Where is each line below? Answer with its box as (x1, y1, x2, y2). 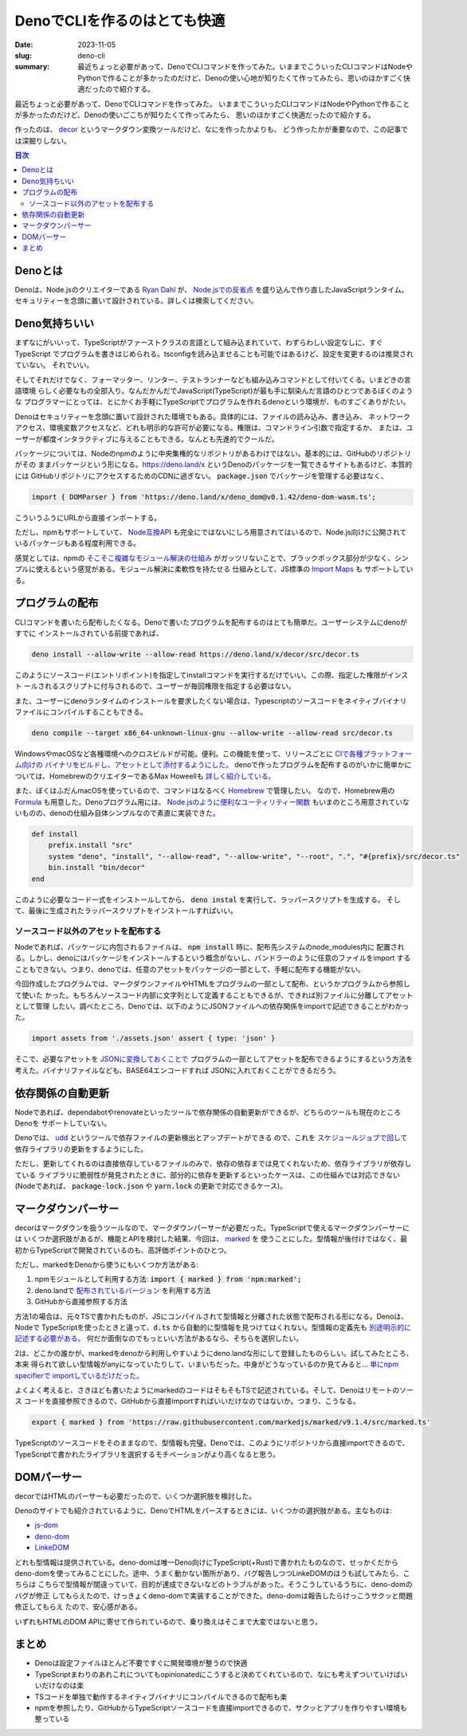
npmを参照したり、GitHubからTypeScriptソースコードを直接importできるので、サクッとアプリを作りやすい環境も (34, 1703, 408, 1712)
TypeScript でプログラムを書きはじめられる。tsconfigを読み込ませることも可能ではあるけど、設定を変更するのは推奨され (14, 349, 414, 359)
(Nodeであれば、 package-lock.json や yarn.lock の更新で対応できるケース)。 (14, 1181, 287, 1190)
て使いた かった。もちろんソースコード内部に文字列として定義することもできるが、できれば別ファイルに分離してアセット (14, 990, 414, 1000)
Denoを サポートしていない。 (14, 1119, 112, 1128)
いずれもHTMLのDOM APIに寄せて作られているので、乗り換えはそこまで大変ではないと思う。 (14, 1616, 322, 1626)
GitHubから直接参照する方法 (34, 1297, 128, 1307)
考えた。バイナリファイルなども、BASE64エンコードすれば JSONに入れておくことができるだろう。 (14, 1065, 340, 1075)
